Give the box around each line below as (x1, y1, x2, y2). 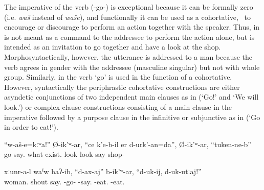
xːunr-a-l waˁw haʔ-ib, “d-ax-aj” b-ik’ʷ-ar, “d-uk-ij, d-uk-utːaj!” (4, 165, 202, 176)
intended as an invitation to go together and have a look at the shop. (4, 41, 221, 52)
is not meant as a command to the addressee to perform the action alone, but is (4, 31, 255, 42)
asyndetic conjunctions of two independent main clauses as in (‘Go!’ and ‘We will (4, 91, 259, 102)
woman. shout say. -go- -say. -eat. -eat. (4, 176, 125, 186)
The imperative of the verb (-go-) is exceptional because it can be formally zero (4, 2, 253, 12)
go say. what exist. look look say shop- (4, 149, 125, 159)
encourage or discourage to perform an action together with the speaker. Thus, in (4, 21, 260, 32)
